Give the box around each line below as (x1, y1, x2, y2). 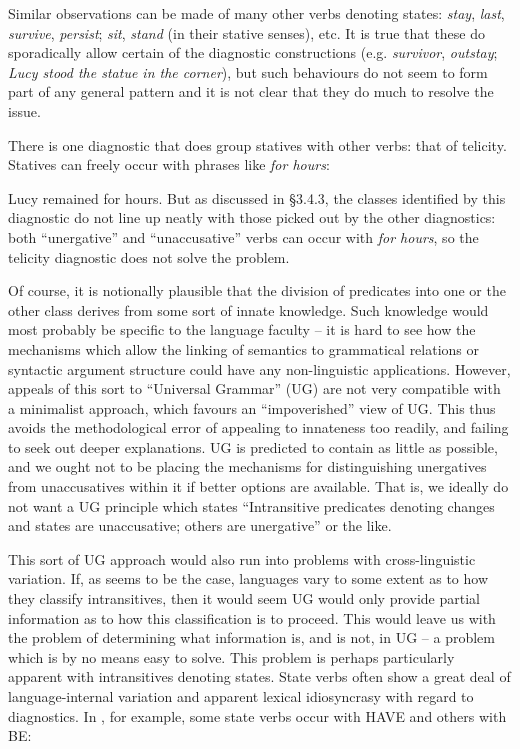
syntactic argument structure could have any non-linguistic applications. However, (8, 358, 511, 379)
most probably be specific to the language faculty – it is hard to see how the (8, 319, 476, 340)
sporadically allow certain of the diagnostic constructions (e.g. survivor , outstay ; (8, 42, 498, 63)
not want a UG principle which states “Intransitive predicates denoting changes (8, 495, 495, 516)
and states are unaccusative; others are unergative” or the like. (8, 515, 392, 536)
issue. (8, 100, 41, 121)
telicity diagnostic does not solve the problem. (8, 246, 290, 267)
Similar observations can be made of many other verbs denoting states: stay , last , (8, 3, 505, 23)
